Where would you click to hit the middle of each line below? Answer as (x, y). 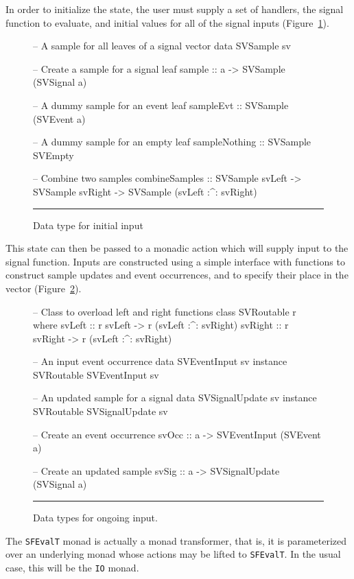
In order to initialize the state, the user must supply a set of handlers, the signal (175, 9)
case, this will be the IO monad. (72, 567)
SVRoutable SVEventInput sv (96, 374)
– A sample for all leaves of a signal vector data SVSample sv (162, 46)
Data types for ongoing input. (95, 518)
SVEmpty (54, 155)
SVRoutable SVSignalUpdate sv (101, 411)
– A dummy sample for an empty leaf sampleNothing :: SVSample (172, 142)
